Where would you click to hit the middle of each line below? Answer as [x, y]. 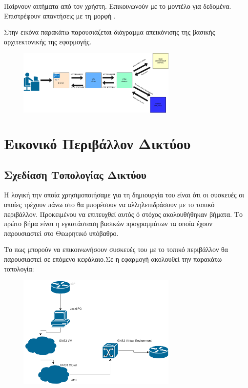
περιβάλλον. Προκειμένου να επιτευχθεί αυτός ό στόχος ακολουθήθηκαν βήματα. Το [123, 214]
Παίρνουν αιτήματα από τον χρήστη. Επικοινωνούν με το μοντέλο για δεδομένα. [118, 6]
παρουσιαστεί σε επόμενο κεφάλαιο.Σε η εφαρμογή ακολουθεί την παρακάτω [113, 259]
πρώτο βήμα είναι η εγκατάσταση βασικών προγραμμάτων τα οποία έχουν [108, 223]
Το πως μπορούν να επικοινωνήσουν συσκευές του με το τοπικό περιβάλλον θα [116, 249]
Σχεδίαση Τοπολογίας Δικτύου [75, 174]
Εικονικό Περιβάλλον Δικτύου [97, 143]
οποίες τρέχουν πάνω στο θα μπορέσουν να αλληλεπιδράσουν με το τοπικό [109, 204]
